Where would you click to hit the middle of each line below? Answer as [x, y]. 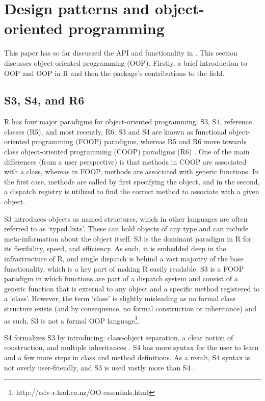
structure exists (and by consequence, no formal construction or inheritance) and [130, 308]
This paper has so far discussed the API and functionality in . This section [121, 53]
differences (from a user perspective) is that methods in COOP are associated [125, 161]
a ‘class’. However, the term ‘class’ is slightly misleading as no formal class [120, 298]
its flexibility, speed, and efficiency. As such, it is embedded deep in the [115, 248]
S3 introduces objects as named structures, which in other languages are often [126, 218]
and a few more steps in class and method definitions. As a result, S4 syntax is [127, 357]
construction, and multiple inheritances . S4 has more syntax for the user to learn [131, 347]
